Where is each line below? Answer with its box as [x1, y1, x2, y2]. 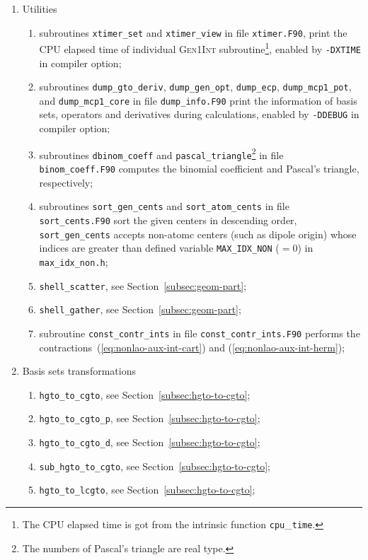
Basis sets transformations [22, 363, 136, 378]
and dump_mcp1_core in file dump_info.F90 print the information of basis [39, 93, 357, 107]
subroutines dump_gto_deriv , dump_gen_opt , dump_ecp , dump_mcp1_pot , [39, 79, 352, 94]
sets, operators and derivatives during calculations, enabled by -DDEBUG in [39, 107, 360, 122]
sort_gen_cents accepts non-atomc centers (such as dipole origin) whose [39, 226, 357, 241]
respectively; [39, 175, 93, 189]
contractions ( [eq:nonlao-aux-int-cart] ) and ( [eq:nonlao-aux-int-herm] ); [39, 339, 345, 354]
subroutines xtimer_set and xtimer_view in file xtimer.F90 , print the [39, 25, 347, 40]
